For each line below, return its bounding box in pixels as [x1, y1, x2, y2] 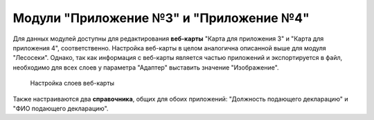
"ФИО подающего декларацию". [12, 104, 109, 112]
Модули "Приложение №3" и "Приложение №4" [12, 10, 310, 26]
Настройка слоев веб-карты [30, 79, 114, 88]
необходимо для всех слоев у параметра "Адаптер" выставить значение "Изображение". [12, 63, 280, 72]
